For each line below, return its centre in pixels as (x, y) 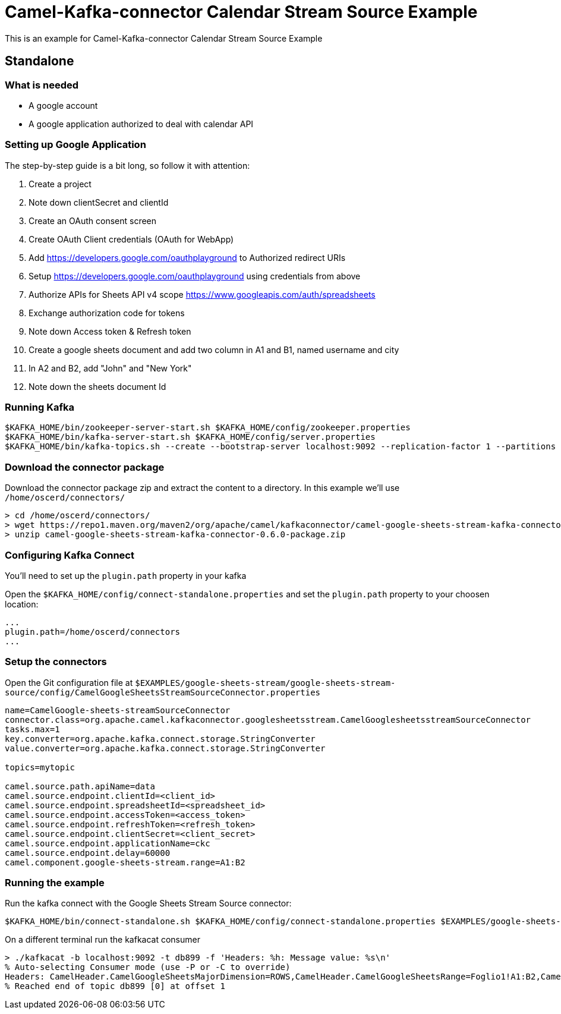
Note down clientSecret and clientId (99, 202)
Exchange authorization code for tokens (107, 313)
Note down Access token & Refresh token (110, 331)
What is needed (42, 85)
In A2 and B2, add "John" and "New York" (110, 368)
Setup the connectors (56, 662)
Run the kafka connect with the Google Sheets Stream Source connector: (148, 903)
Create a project (60, 184)
